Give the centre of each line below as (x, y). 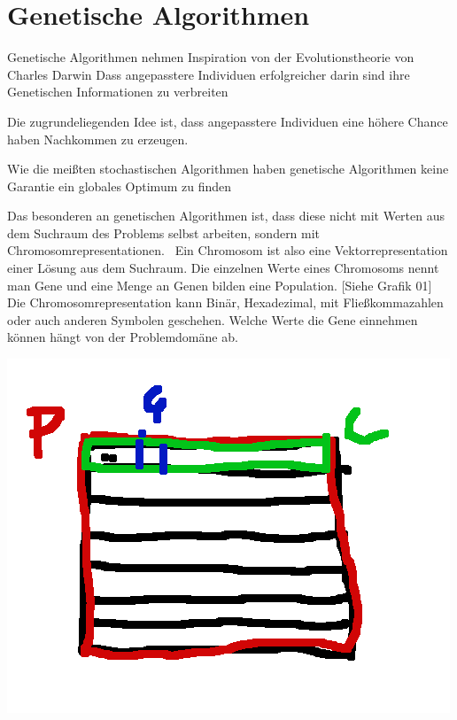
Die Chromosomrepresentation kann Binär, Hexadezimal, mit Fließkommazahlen (225, 302)
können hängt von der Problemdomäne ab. (123, 337)
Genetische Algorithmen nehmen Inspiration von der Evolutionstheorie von (211, 57)
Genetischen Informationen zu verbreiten (118, 92)
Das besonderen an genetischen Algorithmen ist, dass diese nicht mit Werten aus (226, 216)
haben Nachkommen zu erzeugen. (98, 139)
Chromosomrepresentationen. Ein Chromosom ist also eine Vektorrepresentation (228, 250)
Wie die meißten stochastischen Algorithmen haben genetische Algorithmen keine (228, 169)
